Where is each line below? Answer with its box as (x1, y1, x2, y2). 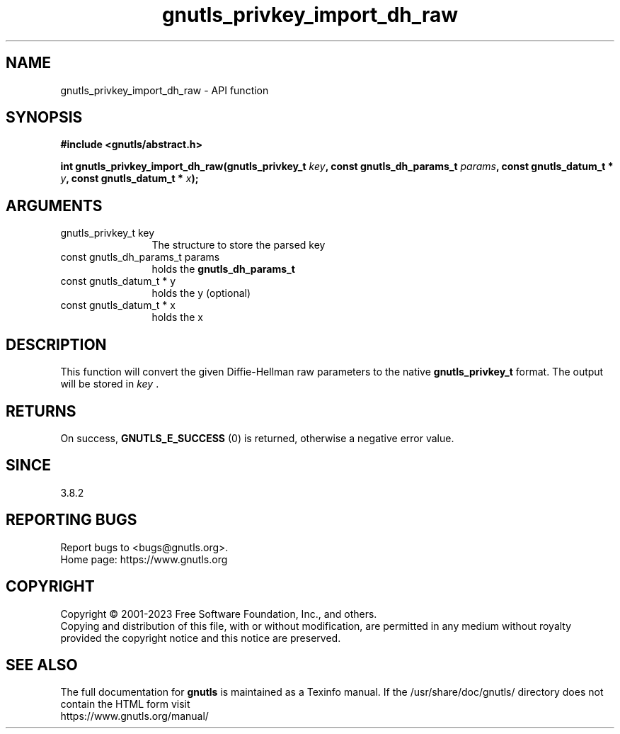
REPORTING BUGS (6, 511, 137, 529)
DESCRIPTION (6, 335, 107, 354)
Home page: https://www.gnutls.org (60, 553, 228, 565)
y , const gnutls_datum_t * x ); (60, 172, 199, 185)
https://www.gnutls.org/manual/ (60, 710, 209, 723)
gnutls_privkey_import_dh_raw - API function (60, 84, 269, 96)
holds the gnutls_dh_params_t (151, 263, 295, 276)
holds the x (151, 311, 203, 324)
